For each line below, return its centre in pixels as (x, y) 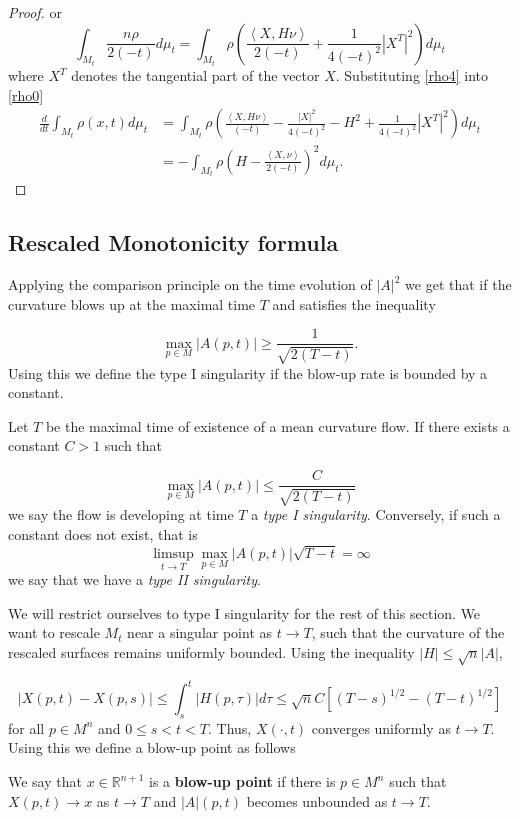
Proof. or (35, 12)
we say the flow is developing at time (121, 514)
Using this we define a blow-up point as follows (152, 747)
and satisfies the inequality (354, 303)
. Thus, (230, 727)
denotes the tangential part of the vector (195, 75)
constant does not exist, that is (103, 534)
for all (26, 727)
